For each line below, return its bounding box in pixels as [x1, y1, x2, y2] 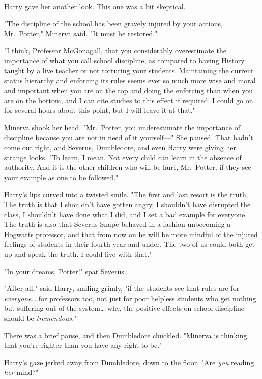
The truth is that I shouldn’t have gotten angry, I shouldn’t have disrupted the [4, 199, 251, 210]
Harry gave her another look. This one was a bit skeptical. [4, 1, 186, 11]
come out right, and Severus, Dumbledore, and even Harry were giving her [4, 142, 236, 153]
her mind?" [4, 367, 39, 377]
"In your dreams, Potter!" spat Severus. [4, 266, 126, 276]
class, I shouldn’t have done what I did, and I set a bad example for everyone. [4, 209, 247, 219]
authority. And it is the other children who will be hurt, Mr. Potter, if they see [4, 162, 251, 172]
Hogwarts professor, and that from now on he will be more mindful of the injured [4, 228, 258, 239]
